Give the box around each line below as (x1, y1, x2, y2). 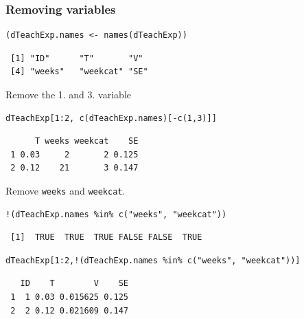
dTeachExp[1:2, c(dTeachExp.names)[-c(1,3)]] (5, 113, 217, 123)
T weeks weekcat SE (34, 136, 139, 146)
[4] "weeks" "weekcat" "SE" (10, 67, 148, 77)
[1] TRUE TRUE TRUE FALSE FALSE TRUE (10, 232, 202, 243)
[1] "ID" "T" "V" (10, 53, 143, 63)
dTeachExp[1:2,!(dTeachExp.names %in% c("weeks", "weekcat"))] (5, 255, 301, 265)
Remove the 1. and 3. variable (5, 87, 131, 101)
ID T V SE (20, 278, 128, 289)
